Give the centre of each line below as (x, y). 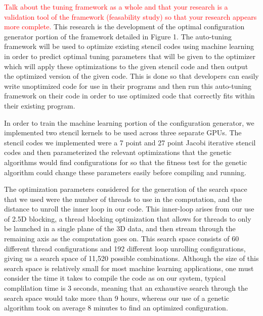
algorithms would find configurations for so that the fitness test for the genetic (126, 162)
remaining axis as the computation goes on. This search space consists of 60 (122, 239)
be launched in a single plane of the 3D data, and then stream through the (120, 228)
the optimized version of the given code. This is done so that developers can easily (131, 76)
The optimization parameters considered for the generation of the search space (126, 189)
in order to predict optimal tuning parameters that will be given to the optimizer (130, 56)
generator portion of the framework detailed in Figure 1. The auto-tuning (118, 36)
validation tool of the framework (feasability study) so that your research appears (130, 16)
